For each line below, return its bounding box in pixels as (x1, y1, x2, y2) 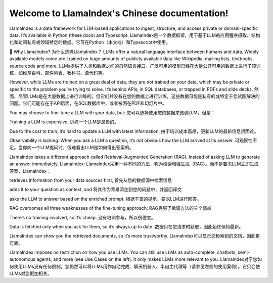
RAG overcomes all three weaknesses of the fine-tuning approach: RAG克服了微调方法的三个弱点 (9, 205, 212, 211)
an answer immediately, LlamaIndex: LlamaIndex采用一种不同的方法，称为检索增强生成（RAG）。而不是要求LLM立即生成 (9, 161, 259, 167)
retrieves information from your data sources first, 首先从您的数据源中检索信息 (9, 177, 172, 183)
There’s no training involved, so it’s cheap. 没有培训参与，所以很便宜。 (9, 214, 156, 220)
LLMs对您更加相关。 (9, 270, 52, 276)
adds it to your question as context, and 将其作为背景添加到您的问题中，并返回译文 (9, 186, 182, 193)
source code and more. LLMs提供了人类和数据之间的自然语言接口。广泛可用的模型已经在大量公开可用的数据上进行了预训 (9, 63, 261, 69)
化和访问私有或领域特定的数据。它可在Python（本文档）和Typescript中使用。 (9, 39, 170, 45)
